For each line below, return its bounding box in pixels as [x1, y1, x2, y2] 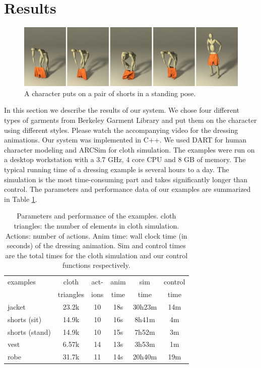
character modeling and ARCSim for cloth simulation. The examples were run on [4, 144, 255, 155]
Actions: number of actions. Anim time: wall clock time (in [5, 230, 187, 241]
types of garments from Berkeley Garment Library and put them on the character [4, 115, 257, 125]
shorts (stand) [8, 326, 51, 337]
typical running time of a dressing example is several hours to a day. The [4, 164, 229, 175]
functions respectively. [62, 260, 130, 270]
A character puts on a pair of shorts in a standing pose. [24, 88, 196, 98]
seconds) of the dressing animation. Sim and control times [7, 240, 186, 251]
